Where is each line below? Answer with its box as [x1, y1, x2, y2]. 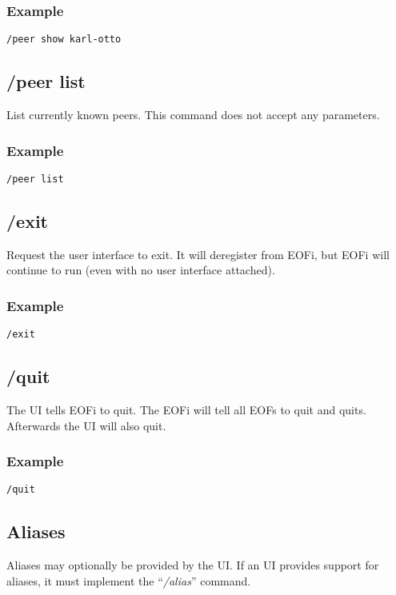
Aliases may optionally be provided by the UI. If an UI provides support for [6, 557, 379, 573]
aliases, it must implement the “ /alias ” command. [6, 572, 251, 589]
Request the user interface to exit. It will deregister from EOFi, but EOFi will [6, 246, 390, 262]
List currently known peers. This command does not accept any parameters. [6, 106, 380, 123]
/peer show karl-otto [6, 34, 122, 46]
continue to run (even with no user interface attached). [6, 262, 275, 278]
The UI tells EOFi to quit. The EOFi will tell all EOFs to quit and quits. [6, 401, 366, 418]
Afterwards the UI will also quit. [6, 417, 166, 433]
